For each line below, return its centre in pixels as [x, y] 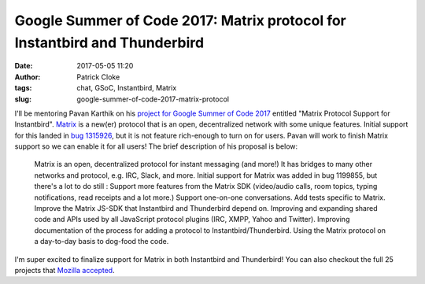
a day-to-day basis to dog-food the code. [102, 242]
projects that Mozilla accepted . [65, 270]
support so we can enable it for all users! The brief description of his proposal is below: [156, 146]
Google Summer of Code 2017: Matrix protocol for [180, 20]
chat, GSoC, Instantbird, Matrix [127, 88]
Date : [24, 66]
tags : [23, 88]
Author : [28, 77]
